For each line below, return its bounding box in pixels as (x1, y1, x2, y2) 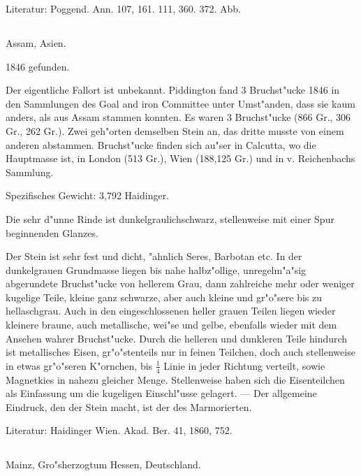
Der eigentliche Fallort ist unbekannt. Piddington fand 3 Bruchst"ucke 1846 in (6, 82, 340, 97)
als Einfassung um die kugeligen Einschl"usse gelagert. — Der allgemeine (6, 386, 317, 401)
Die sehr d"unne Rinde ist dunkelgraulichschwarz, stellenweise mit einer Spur (6, 211, 334, 226)
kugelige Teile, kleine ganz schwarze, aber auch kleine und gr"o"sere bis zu (6, 289, 322, 304)
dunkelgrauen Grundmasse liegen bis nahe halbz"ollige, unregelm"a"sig (6, 262, 307, 277)
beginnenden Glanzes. (6, 225, 98, 240)
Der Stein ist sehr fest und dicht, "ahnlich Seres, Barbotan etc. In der (6, 249, 302, 264)
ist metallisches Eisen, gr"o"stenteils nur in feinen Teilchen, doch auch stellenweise (6, 345, 355, 359)
